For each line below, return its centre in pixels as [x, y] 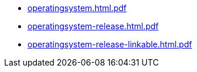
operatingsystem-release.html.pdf [93, 26]
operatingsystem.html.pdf [77, 8]
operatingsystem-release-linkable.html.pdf [110, 44]
